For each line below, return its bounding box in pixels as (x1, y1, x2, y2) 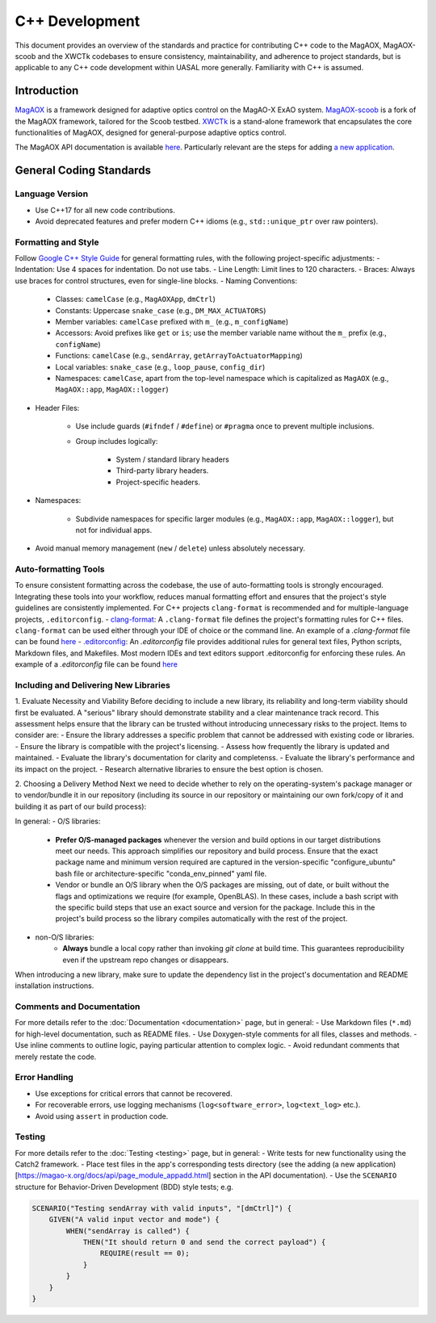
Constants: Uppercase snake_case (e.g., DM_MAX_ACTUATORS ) (55, 305, 266, 315)
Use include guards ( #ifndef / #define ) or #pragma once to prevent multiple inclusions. (75, 421, 375, 431)
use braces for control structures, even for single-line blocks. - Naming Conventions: (15, 275, 298, 286)
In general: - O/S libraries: (15, 816, 101, 827)
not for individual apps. (75, 525, 153, 534)
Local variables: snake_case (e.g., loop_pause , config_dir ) (55, 362, 266, 371)
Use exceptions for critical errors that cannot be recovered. (35, 1088, 233, 1098)
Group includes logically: (75, 436, 158, 446)
